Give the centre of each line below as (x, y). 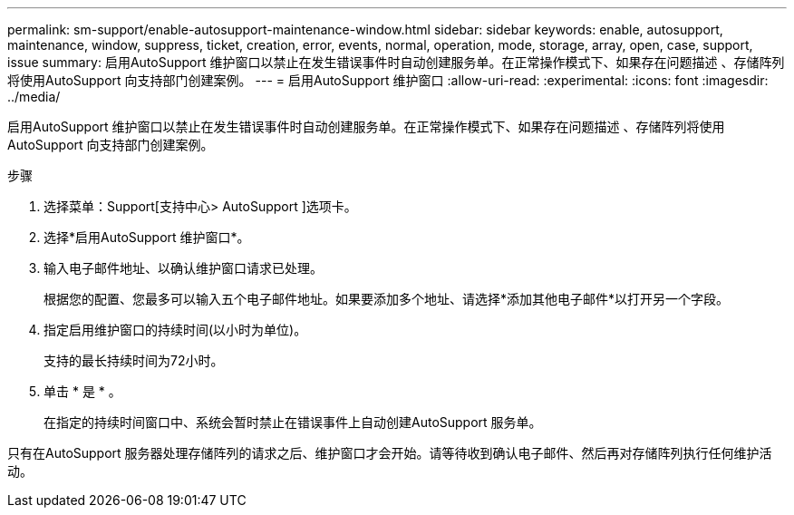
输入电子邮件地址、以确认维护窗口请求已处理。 (183, 268)
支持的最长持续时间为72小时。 (134, 360)
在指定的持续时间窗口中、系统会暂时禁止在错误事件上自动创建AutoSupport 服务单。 (293, 422)
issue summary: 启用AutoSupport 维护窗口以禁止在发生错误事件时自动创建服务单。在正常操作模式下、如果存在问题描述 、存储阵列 (396, 62)
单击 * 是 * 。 (82, 391)
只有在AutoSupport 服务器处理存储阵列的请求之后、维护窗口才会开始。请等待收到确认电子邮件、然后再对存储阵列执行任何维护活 (390, 453)
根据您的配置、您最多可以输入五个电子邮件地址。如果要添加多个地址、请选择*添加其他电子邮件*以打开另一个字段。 (387, 299)
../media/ (34, 97)
